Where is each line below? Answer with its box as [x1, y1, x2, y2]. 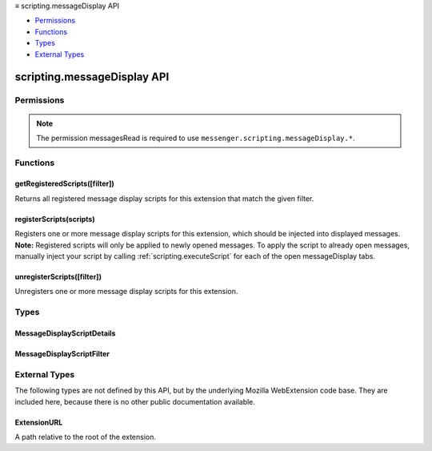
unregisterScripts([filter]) [14, 272, 102, 282]
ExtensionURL [14, 417, 63, 427]
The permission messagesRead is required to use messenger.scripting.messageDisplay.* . [36, 133, 355, 143]
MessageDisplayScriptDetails [14, 328, 116, 338]
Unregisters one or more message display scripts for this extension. [14, 287, 238, 296]
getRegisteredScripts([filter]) [14, 179, 115, 188]
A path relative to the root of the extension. [14, 432, 156, 441]
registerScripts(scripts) [14, 214, 95, 223]
